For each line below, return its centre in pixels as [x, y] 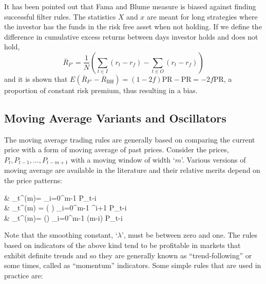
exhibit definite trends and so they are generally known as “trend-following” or [128, 255]
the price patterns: [33, 180]
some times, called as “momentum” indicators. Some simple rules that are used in [133, 265]
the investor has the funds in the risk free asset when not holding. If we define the [133, 26]
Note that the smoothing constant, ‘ [61, 235]
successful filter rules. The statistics [60, 16]
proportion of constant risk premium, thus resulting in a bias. [101, 90]
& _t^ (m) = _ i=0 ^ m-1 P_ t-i [50, 197]
